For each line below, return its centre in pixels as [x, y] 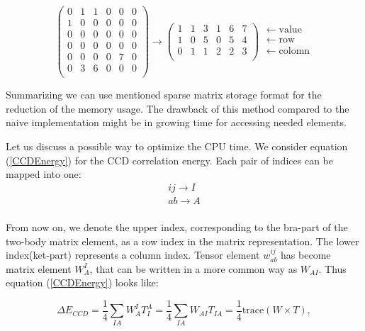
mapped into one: [44, 174]
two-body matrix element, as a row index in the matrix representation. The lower [182, 241]
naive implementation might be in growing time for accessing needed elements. [176, 122]
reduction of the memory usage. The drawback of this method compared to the [178, 108]
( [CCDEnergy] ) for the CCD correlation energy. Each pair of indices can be [169, 160]
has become [306, 255]
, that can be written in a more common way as [193, 268]
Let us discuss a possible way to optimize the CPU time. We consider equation [177, 146]
